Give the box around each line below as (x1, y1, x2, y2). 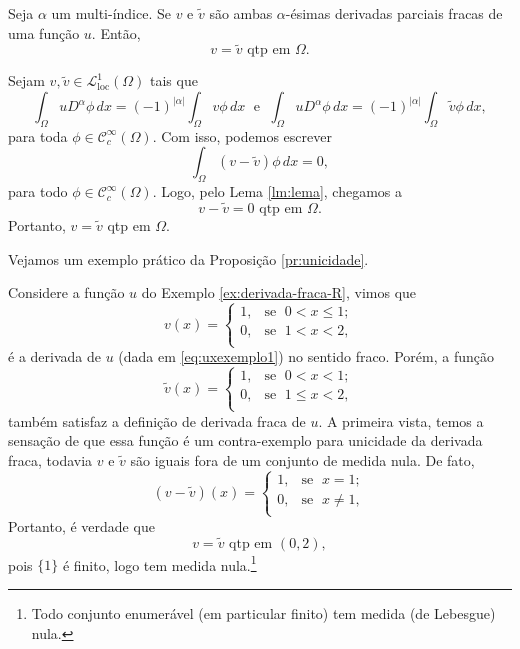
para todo (8, 181, 68, 202)
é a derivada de (8, 346, 101, 367)
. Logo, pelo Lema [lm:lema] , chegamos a (152, 181, 402, 202)
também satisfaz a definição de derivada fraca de (8, 410, 306, 431)
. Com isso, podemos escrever (152, 125, 332, 146)
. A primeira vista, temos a (318, 410, 484, 431)
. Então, (91, 22, 141, 43)
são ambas (209, 3, 273, 23)
